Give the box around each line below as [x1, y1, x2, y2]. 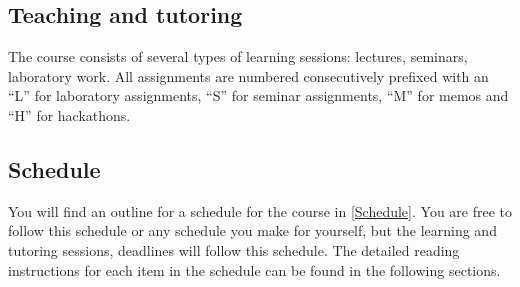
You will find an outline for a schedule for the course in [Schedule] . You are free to [8, 200, 512, 221]
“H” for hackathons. [8, 104, 131, 125]
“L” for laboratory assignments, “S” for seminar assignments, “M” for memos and [8, 85, 509, 106]
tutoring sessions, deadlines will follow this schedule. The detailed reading [8, 239, 460, 260]
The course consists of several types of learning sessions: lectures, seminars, [8, 46, 468, 67]
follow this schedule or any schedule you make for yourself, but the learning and [8, 220, 497, 241]
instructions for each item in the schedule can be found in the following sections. [8, 259, 501, 280]
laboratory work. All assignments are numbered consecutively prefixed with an [8, 65, 489, 86]
